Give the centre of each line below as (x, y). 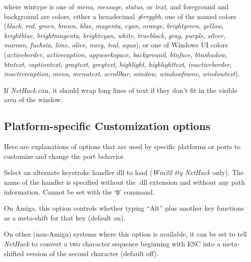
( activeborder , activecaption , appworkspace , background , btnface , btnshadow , (116, 54)
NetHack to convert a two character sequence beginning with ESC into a (112, 243)
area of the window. (33, 99)
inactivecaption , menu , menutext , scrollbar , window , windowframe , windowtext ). (122, 74)
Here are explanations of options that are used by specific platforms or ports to (122, 146)
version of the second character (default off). (92, 253)
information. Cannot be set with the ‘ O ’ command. (79, 191)
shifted (14, 253)
